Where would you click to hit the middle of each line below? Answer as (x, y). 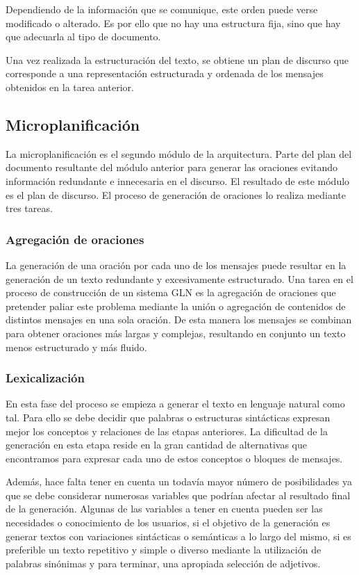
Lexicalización (45, 378)
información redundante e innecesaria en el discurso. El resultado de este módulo (178, 180)
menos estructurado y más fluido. (76, 347)
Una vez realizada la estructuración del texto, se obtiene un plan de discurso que (177, 59)
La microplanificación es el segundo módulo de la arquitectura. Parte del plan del (179, 153)
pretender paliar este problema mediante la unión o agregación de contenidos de (176, 306)
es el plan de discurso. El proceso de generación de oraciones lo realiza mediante (176, 194)
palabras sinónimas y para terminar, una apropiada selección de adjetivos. (163, 563)
